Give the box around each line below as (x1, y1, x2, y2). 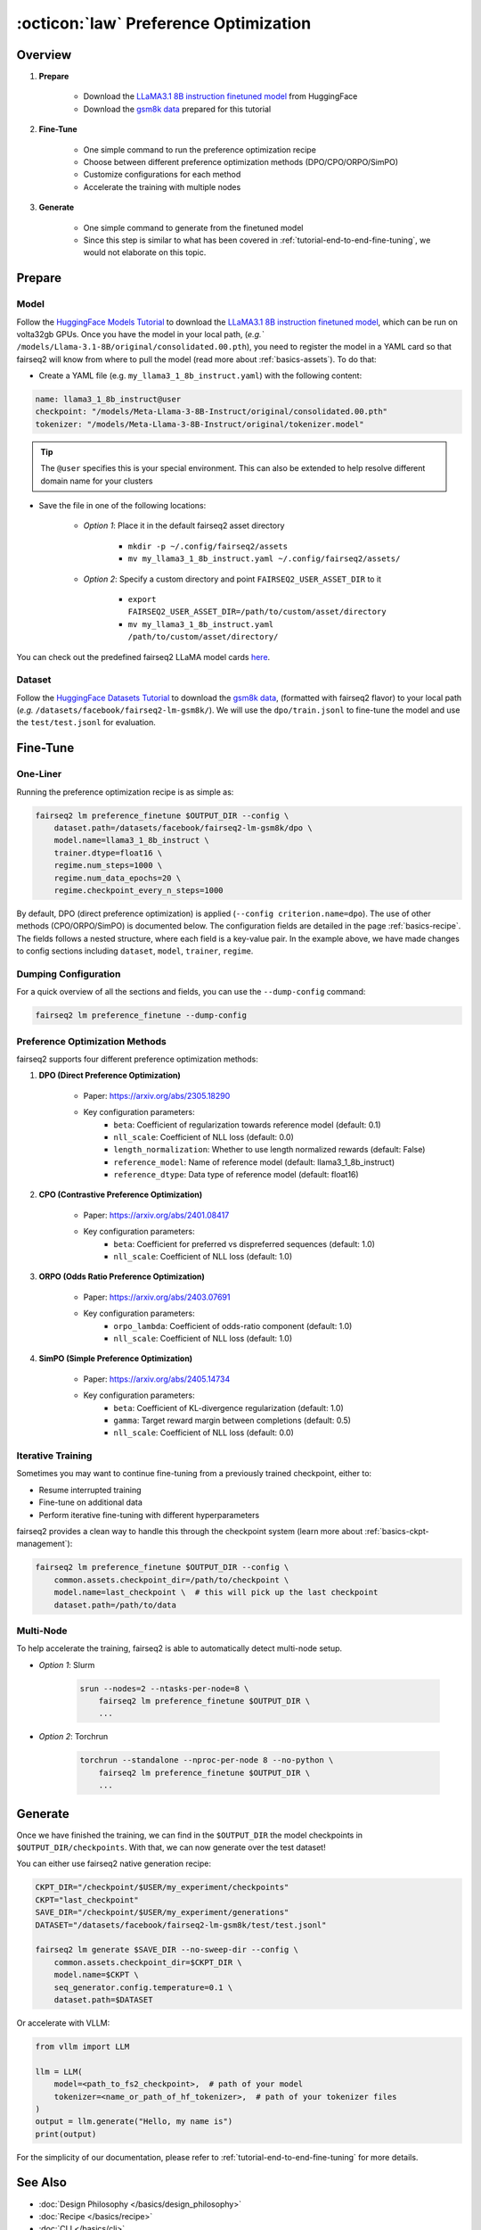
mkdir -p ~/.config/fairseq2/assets (127, 541, 289, 551)
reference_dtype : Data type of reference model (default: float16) (113, 1169, 360, 1180)
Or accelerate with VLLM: (16, 2017, 110, 2028)
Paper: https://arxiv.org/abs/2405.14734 (83, 1374, 231, 1384)
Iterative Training (16, 1449, 93, 1462)
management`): (16, 1539, 73, 1549)
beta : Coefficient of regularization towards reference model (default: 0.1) (113, 1119, 382, 1130)
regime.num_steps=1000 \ (53, 861, 163, 871)
